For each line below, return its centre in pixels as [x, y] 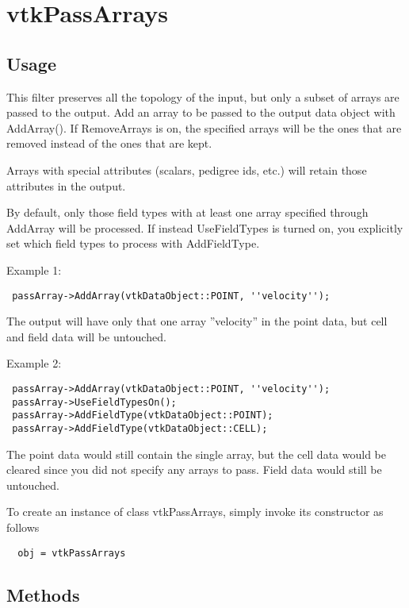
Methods [43, 594]
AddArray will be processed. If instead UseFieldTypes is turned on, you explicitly [205, 227]
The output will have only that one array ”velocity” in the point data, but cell [197, 321]
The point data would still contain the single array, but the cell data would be [196, 454]
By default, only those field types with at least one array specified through [187, 212]
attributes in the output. [66, 185]
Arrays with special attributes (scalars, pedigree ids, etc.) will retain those [187, 169]
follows [23, 527]
